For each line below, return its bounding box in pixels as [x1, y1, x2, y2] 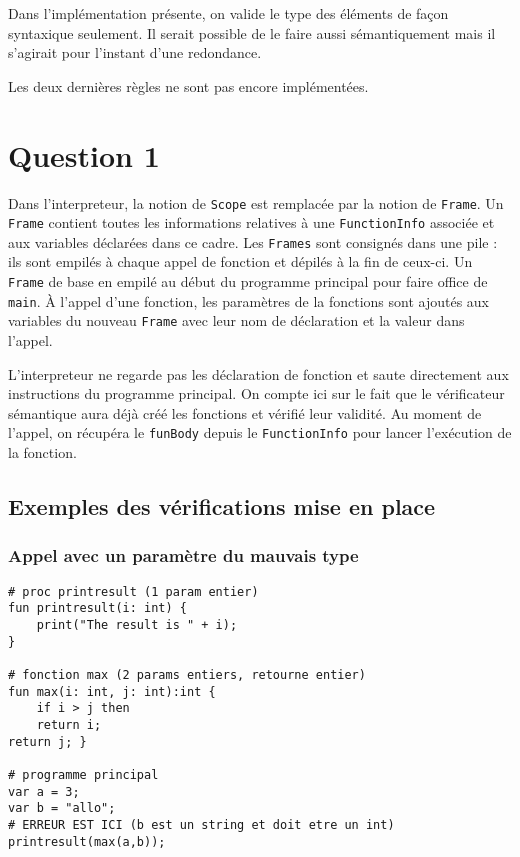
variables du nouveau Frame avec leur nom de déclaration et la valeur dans [8, 310, 465, 331]
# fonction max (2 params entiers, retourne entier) [8, 667, 366, 682]
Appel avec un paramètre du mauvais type [8, 543, 359, 568]
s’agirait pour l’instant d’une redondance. [8, 42, 262, 63]
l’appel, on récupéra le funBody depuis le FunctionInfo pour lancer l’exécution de [8, 422, 512, 443]
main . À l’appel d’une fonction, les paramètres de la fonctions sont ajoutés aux [8, 290, 490, 311]
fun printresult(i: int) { [8, 601, 187, 616]
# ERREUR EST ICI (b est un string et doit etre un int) [8, 817, 395, 832]
